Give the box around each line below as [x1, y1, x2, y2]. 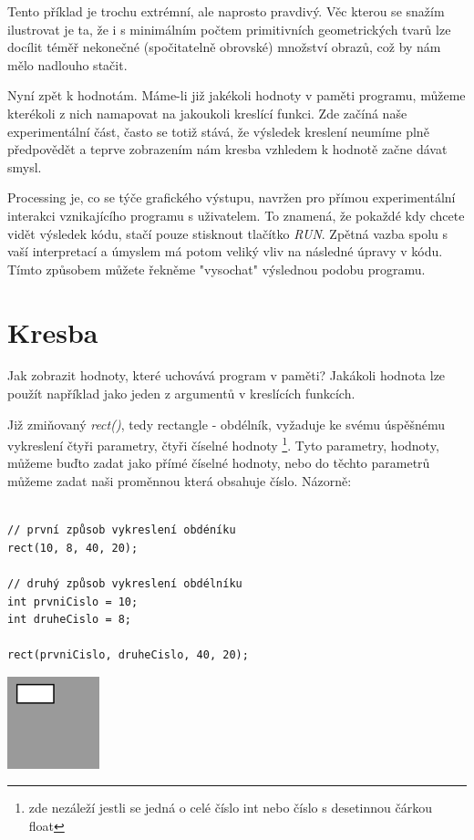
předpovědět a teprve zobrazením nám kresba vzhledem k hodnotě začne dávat [7, 140, 448, 159]
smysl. [7, 157, 42, 176]
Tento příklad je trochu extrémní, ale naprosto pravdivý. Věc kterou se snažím [7, 2, 445, 20]
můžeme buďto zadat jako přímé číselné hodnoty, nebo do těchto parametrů [7, 453, 430, 472]
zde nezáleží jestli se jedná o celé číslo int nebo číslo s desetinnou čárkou [28, 798, 432, 817]
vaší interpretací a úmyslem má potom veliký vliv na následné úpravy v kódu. [7, 242, 443, 261]
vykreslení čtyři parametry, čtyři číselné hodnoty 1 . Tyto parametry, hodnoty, [7, 433, 439, 454]
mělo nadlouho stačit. [7, 55, 128, 74]
